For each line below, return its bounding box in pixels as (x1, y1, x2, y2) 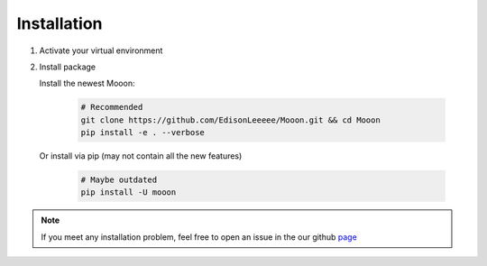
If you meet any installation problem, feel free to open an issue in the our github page (41, 231, 358, 243)
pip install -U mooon (80, 188, 177, 197)
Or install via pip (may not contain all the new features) (39, 151, 243, 161)
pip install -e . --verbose (80, 127, 205, 138)
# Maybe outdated (80, 175, 158, 185)
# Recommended (80, 102, 143, 113)
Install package (39, 61, 96, 72)
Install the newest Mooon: (39, 78, 135, 89)
